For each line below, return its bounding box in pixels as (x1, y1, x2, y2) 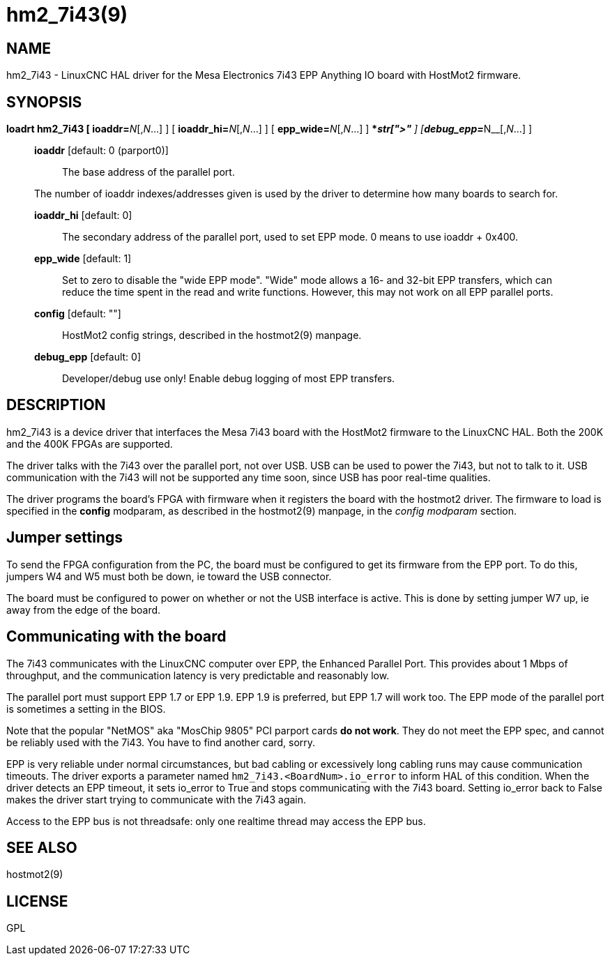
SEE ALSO (6, 838, 77, 856)
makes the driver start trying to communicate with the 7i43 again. (6, 793, 307, 805)
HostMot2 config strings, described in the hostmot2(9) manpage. (62, 329, 362, 342)
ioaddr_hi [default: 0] (34, 209, 132, 222)
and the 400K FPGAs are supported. (6, 437, 173, 450)
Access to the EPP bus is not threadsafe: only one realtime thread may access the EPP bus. (6, 815, 426, 827)
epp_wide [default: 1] (34, 252, 132, 265)
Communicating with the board (6, 628, 227, 646)
